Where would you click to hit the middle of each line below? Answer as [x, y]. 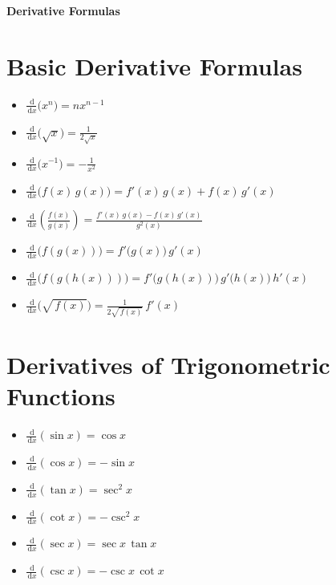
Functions [61, 396]
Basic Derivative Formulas [154, 65]
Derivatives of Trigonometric [168, 365]
